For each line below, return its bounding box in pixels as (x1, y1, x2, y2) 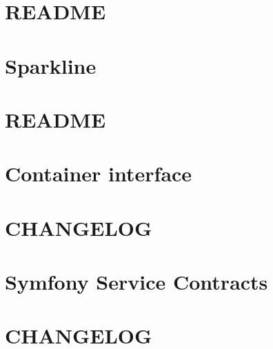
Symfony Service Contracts (5, 268, 268, 296)
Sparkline (5, 51, 97, 79)
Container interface (5, 159, 192, 188)
